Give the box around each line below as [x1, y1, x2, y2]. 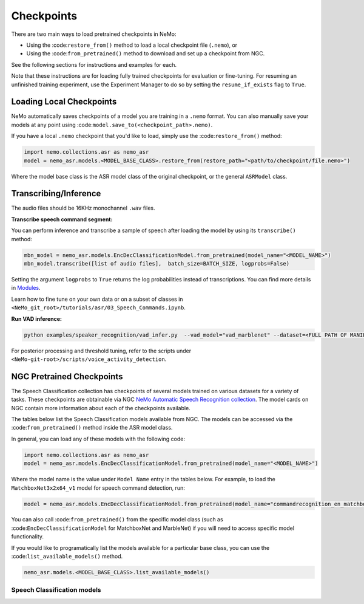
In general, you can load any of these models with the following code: [11, 435, 185, 442]
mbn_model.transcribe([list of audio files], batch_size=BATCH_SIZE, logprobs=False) [24, 260, 290, 267]
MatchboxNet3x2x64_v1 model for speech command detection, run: [11, 484, 185, 492]
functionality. [11, 533, 44, 540]
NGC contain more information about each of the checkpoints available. [11, 404, 190, 411]
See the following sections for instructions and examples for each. [11, 61, 177, 68]
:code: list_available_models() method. [11, 553, 123, 560]
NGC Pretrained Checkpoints [11, 371, 123, 382]
